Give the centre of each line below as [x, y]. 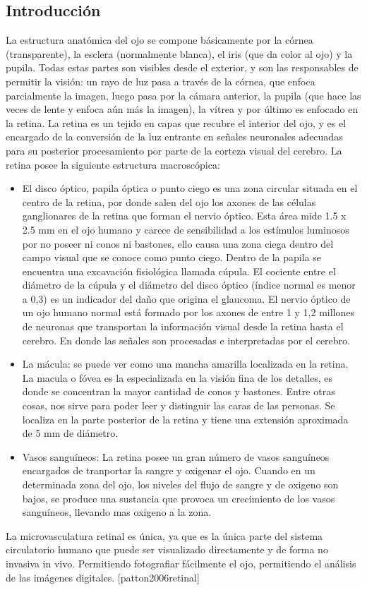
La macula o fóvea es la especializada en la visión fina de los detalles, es [178, 377]
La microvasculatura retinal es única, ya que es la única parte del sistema [164, 535]
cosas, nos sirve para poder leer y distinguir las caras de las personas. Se [179, 405]
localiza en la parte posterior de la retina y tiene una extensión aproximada [185, 419]
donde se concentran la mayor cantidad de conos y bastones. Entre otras [179, 391]
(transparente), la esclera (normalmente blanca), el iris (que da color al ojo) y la [179, 53]
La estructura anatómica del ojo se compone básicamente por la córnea [160, 40]
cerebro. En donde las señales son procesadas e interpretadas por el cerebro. [186, 340]
